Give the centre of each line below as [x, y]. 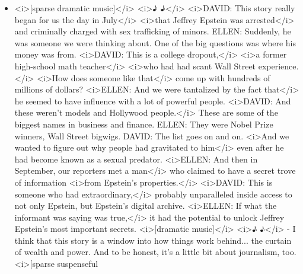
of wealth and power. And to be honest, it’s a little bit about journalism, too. [155, 252]
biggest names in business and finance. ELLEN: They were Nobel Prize [144, 124]
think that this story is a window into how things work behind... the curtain [153, 240]
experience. [278, 66]
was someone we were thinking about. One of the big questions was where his [155, 42]
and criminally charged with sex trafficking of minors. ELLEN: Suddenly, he [153, 31]
